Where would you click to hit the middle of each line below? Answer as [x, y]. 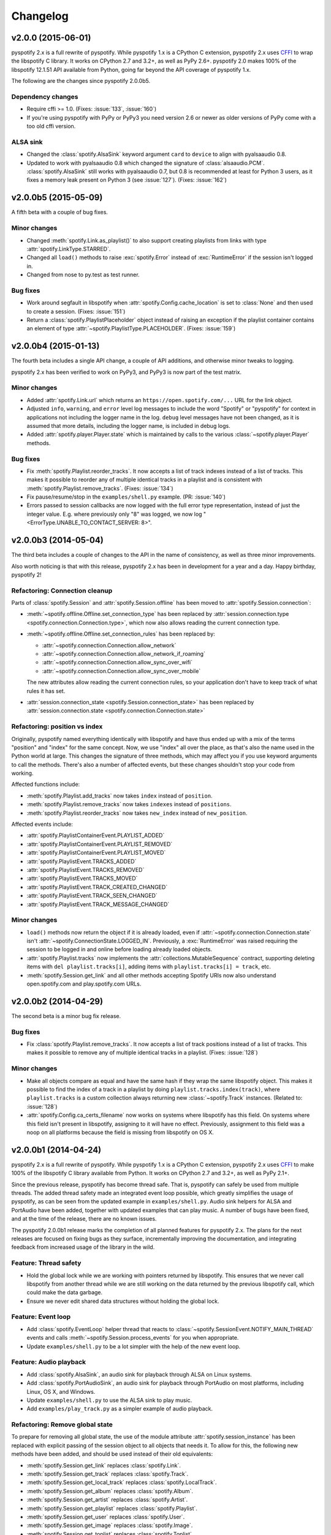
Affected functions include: [46, 784]
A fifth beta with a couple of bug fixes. [60, 212]
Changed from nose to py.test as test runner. [83, 275]
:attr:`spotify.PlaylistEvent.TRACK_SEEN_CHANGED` [92, 896]
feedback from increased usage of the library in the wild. [83, 1247]
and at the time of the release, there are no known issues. [84, 1219]
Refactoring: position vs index [57, 726]
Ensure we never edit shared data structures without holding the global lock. [123, 1301]
